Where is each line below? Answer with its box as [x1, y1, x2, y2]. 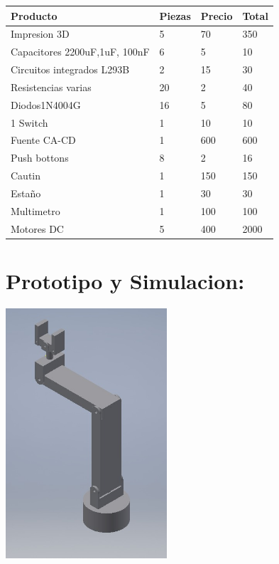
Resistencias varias [11, 79, 92, 94]
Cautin [11, 168, 41, 183]
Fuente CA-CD [11, 132, 76, 147]
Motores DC [11, 221, 64, 236]
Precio [200, 8, 233, 23]
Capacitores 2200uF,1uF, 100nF [11, 44, 150, 59]
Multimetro [11, 203, 60, 218]
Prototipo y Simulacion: [6, 266, 245, 295]
